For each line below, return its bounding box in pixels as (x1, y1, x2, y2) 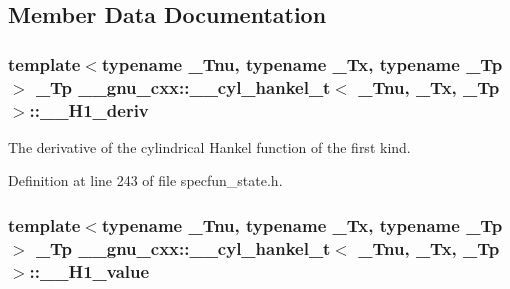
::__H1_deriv (29, 97, 149, 122)
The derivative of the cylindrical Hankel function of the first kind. (8, 136, 411, 157)
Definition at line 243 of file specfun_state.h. (8, 170, 283, 191)
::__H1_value (29, 258, 150, 283)
